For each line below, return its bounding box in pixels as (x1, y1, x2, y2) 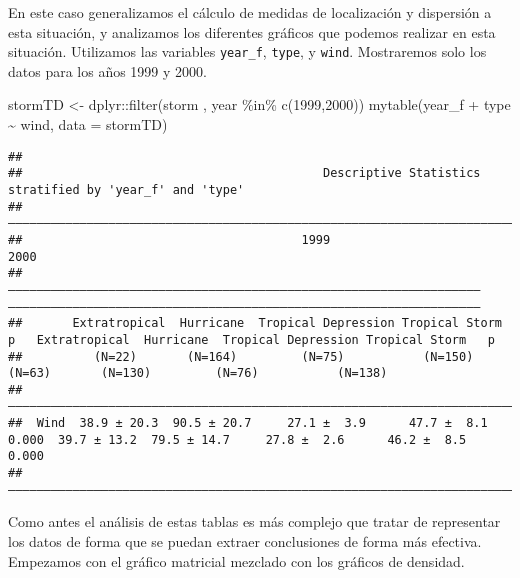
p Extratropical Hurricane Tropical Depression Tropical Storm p (8, 332, 495, 347)
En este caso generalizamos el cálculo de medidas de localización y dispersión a (8, 2, 492, 22)
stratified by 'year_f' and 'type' (8, 182, 245, 197)
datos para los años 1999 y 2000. (8, 60, 207, 81)
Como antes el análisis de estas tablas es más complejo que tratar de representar (8, 511, 501, 532)
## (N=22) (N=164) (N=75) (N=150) (8, 349, 474, 364)
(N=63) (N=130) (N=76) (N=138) (8, 366, 388, 381)
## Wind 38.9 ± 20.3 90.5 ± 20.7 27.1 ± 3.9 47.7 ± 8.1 (8, 416, 488, 431)
